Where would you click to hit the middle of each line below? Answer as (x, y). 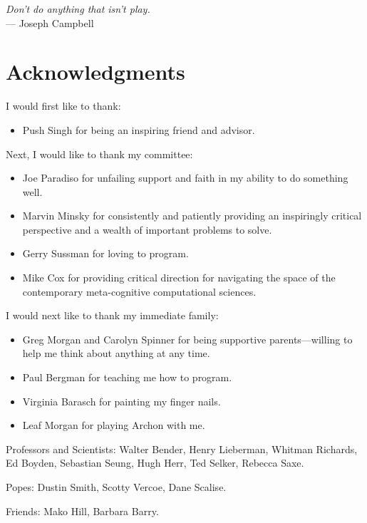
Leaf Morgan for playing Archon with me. (114, 425)
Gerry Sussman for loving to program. (105, 253)
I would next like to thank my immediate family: (112, 315)
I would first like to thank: (63, 106)
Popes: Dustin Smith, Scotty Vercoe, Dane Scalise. (116, 487)
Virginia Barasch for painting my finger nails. (122, 401)
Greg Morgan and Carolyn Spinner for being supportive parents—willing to (187, 339)
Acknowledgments (95, 72)
